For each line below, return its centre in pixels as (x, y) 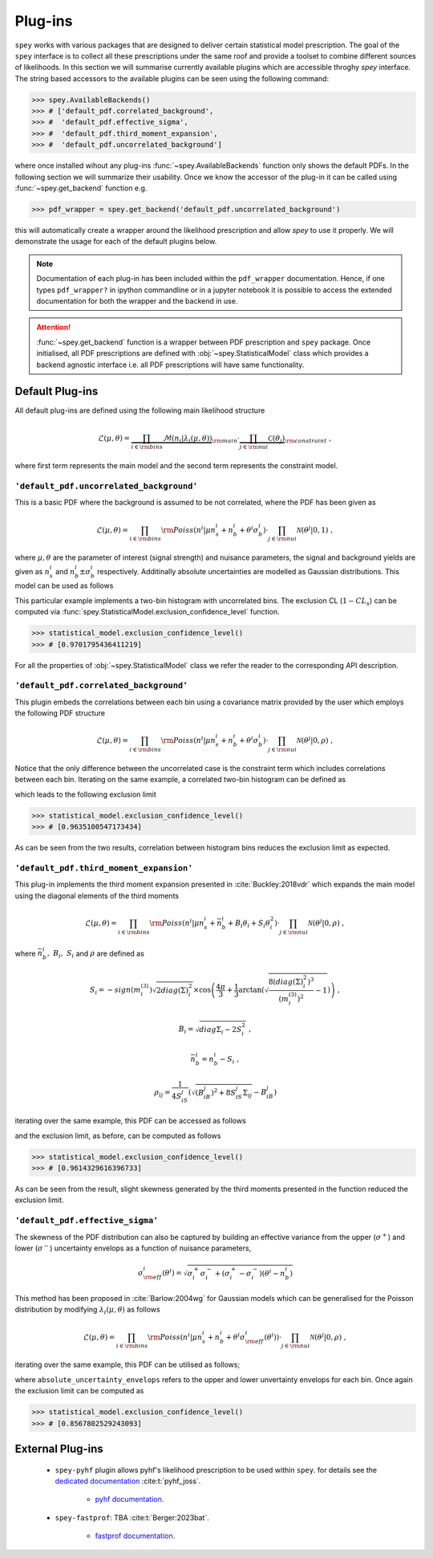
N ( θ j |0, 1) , (314, 529)
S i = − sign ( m (115, 991)
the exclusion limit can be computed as (79, 1391)
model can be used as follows (64, 585)
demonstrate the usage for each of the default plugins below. (116, 242)
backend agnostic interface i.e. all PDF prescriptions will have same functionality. (170, 365)
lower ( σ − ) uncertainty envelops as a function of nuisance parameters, (133, 1248)
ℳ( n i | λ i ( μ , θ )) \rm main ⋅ (201, 439)
